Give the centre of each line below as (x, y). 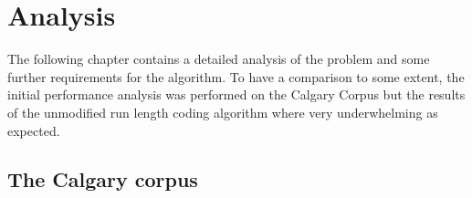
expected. (34, 130)
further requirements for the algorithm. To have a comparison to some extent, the (236, 76)
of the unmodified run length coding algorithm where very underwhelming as (223, 112)
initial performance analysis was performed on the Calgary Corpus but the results (236, 94)
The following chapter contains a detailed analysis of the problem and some (219, 59)
